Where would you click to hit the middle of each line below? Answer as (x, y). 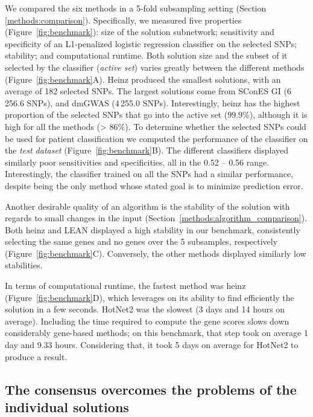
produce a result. (36, 356)
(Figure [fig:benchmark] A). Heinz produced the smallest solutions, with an (143, 79)
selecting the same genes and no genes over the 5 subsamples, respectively (141, 241)
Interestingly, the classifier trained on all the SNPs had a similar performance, (149, 174)
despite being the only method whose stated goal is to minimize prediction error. (154, 185)
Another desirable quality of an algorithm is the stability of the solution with (147, 206)
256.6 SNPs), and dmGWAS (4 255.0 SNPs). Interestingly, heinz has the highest (153, 102)
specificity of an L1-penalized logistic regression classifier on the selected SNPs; (151, 43)
